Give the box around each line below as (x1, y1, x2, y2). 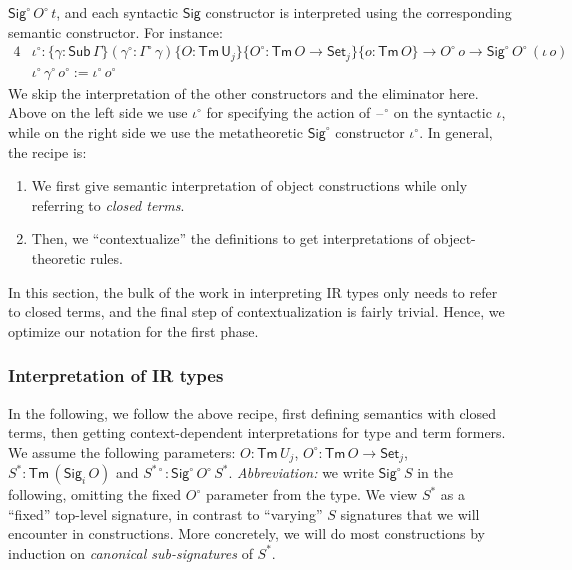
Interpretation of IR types (8, 363, 224, 388)
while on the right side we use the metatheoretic (8, 121, 303, 142)
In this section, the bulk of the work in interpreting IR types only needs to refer (8, 281, 498, 302)
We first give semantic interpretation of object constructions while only (31, 175, 468, 196)
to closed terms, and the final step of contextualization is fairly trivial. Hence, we (8, 301, 505, 322)
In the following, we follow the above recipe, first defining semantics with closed (8, 402, 497, 423)
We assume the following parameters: (8, 441, 236, 462)
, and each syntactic (56, 2, 179, 22)
